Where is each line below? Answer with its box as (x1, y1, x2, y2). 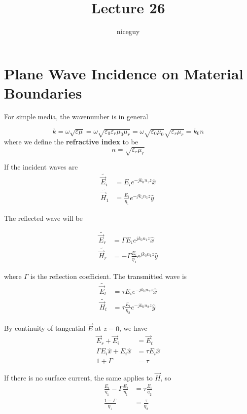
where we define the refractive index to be (4, 136, 139, 146)
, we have (119, 323, 147, 333)
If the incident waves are (4, 162, 78, 172)
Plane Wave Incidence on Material (4, 63, 244, 83)
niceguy (116, 26, 140, 36)
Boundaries (4, 82, 82, 103)
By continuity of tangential (4, 323, 86, 333)
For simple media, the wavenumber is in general (4, 111, 148, 121)
